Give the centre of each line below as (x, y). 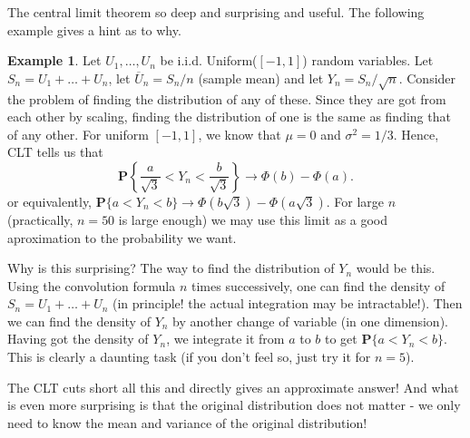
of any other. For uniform (78, 134)
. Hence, (416, 134)
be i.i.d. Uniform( (209, 60)
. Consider (427, 78)
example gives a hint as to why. (94, 29)
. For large (355, 201)
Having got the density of (78, 339)
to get (341, 339)
